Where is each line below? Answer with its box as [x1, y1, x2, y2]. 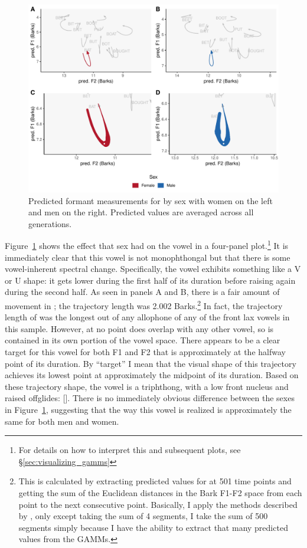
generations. [28, 217, 72, 229]
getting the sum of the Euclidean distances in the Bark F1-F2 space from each [18, 486, 302, 498]
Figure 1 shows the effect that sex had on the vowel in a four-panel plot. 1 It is [5, 238, 289, 252]
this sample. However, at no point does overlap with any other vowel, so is [5, 322, 274, 334]
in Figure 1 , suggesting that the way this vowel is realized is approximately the [5, 403, 292, 415]
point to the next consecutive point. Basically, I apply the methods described [18, 498, 298, 510]
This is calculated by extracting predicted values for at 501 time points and [18, 475, 292, 487]
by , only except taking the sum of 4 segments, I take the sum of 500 [18, 510, 268, 522]
